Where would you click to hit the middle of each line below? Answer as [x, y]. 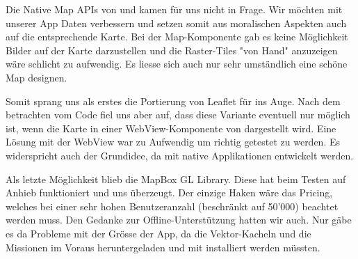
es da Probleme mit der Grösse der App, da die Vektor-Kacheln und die [158, 233]
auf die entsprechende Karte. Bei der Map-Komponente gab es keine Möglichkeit [177, 37]
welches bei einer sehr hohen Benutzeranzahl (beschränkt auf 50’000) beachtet [172, 206]
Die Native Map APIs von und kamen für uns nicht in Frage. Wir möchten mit [174, 9]
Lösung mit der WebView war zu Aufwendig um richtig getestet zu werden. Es [173, 142]
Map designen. [36, 77]
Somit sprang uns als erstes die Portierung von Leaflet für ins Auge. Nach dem [173, 101]
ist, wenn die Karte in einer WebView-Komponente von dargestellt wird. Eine [171, 128]
